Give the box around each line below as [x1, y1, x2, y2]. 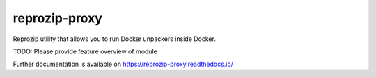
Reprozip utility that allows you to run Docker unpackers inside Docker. [13, 35, 216, 43]
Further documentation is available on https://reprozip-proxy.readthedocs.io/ [13, 60, 233, 69]
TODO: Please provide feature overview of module [13, 47, 158, 55]
